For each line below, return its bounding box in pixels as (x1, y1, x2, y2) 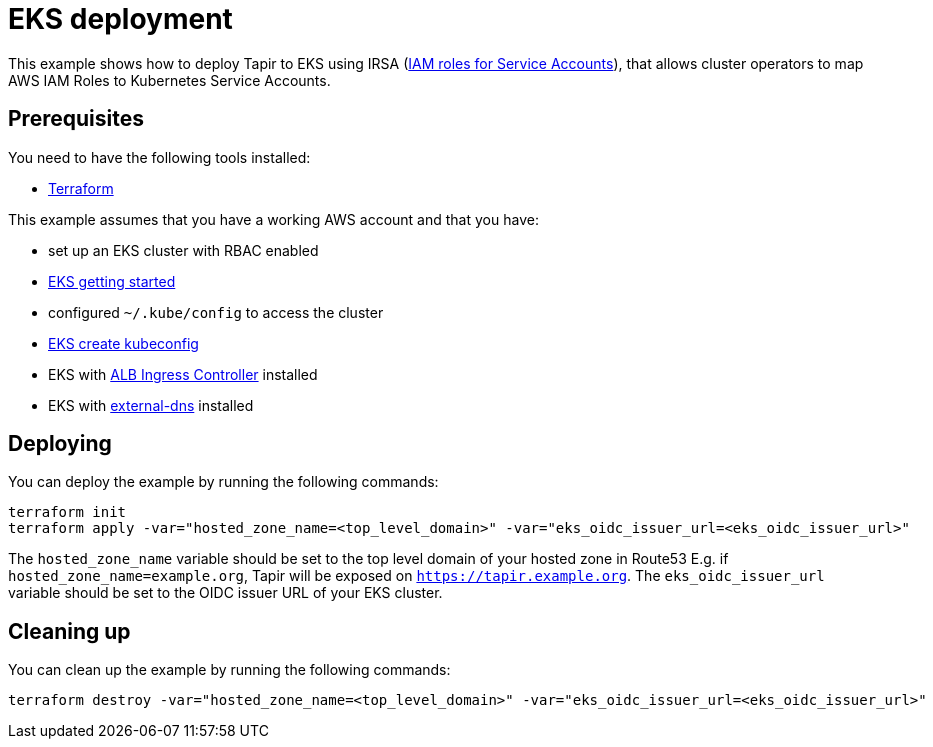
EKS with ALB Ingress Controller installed (48, 365, 318, 383)
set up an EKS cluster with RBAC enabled (48, 241, 319, 259)
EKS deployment (8, 2, 233, 36)
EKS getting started (48, 272, 176, 290)
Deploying (8, 431, 112, 457)
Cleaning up (8, 618, 131, 644)
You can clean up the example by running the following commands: (8, 661, 451, 679)
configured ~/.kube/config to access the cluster (48, 303, 384, 321)
